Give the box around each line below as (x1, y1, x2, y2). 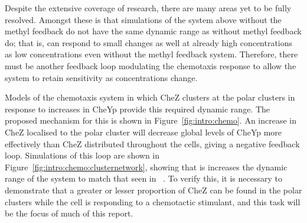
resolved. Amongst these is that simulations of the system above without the (5, 13, 282, 25)
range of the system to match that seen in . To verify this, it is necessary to (5, 172, 282, 185)
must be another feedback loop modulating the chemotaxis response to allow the (5, 59, 296, 72)
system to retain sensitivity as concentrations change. (5, 71, 198, 83)
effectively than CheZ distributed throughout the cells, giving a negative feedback (5, 137, 300, 150)
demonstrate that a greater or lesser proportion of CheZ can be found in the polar (5, 183, 302, 196)
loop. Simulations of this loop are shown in (5, 149, 160, 161)
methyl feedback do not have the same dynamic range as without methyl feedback (5, 25, 302, 37)
